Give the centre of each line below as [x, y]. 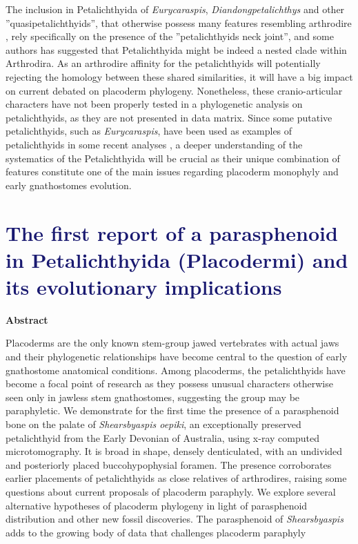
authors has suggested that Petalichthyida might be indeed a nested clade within [176, 49]
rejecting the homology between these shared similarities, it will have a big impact [179, 76]
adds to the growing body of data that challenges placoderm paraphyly [156, 532]
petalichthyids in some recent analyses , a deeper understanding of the [154, 144]
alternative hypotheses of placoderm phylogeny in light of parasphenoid [157, 505]
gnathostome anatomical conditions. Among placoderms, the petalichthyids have [176, 370]
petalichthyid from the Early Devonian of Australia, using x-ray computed [162, 437]
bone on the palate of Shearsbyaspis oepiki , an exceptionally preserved [153, 424]
